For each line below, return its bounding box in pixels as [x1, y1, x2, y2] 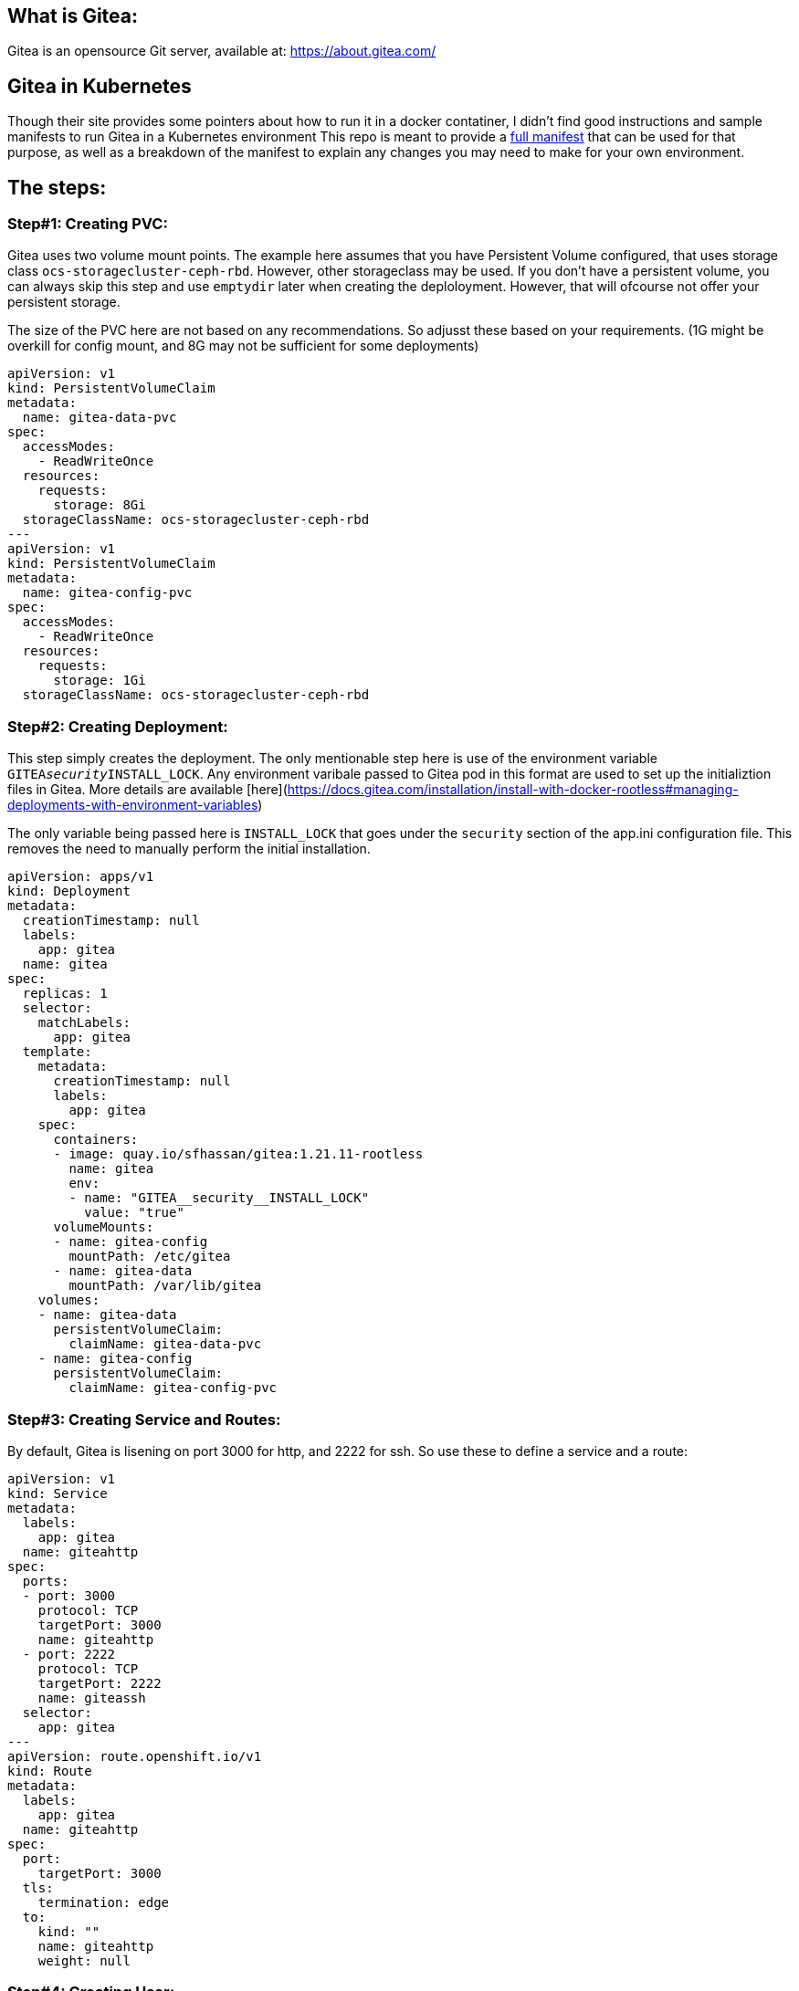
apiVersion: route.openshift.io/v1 [7, 1748, 262, 1764]
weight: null [37, 1953, 131, 1968]
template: [22, 1044, 92, 1060]
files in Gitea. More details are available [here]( [7, 781, 288, 798]
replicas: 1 [22, 986, 108, 1001]
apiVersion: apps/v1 [7, 869, 154, 885]
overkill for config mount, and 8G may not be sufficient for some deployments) [7, 338, 479, 354]
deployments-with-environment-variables [7, 797, 258, 813]
